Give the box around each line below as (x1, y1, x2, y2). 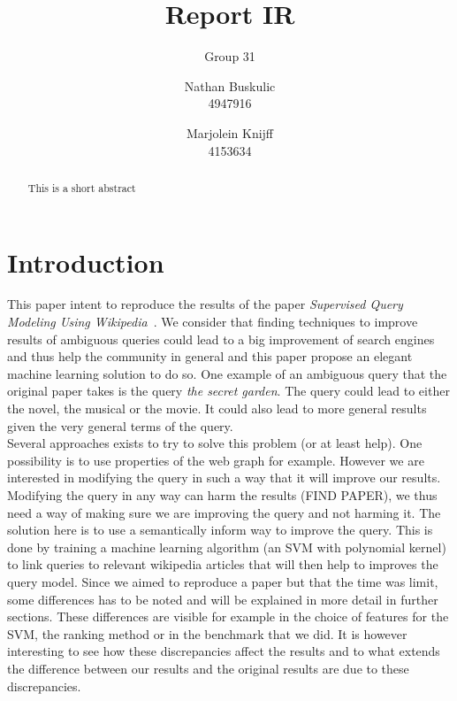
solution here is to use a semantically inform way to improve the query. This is (7, 520, 433, 539)
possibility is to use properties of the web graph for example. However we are (7, 451, 424, 469)
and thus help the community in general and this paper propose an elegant (7, 347, 413, 366)
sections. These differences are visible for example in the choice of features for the (7, 607, 449, 626)
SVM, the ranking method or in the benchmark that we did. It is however (7, 624, 407, 643)
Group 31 (204, 47, 255, 65)
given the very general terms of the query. (7, 416, 233, 435)
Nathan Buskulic (184, 76, 276, 95)
